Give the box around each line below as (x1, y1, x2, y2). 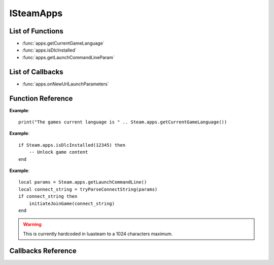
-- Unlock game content (28, 149, 88, 155)
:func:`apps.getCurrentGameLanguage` (22, 40, 105, 47)
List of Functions (9, 27, 63, 35)
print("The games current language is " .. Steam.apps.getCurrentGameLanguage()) (18, 119, 227, 125)
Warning (23, 222, 42, 228)
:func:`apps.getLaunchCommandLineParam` (22, 54, 115, 60)
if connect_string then (18, 194, 78, 199)
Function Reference (9, 94, 73, 103)
